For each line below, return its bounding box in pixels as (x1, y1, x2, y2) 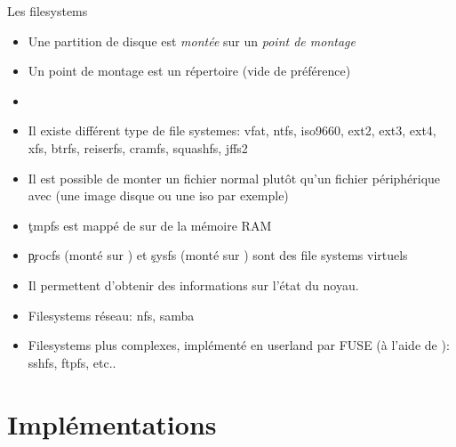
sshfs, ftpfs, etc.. (28, 353, 116, 371)
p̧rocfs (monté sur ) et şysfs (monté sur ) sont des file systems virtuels (28, 246, 408, 264)
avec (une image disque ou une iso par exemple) (28, 186, 289, 205)
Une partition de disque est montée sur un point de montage (28, 31, 356, 50)
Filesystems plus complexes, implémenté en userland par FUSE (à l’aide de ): (28, 336, 450, 354)
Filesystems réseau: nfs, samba (28, 305, 195, 324)
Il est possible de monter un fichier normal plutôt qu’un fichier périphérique (28, 168, 441, 187)
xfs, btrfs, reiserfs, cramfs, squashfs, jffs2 (28, 138, 248, 157)
